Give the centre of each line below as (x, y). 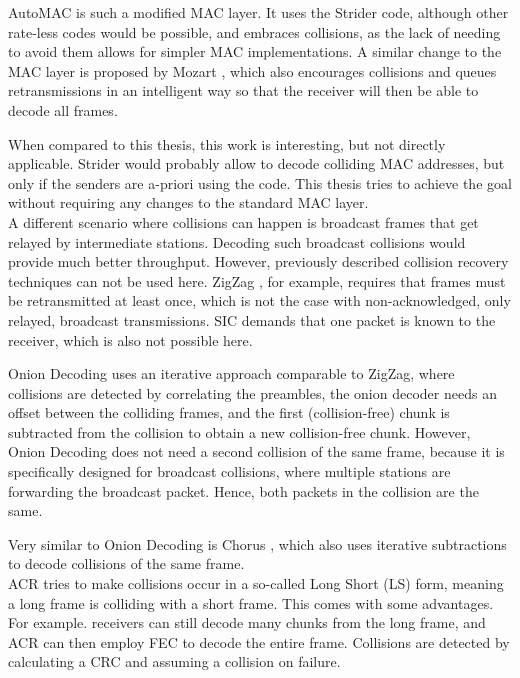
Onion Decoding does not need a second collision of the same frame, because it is (256, 451)
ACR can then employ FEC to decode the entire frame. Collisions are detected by (259, 641)
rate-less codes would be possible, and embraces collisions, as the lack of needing (254, 31)
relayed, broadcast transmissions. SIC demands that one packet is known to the (252, 319)
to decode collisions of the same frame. (126, 563)
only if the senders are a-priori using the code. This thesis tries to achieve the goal (260, 182)
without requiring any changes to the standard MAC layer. (188, 202)
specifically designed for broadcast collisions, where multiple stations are (229, 471)
